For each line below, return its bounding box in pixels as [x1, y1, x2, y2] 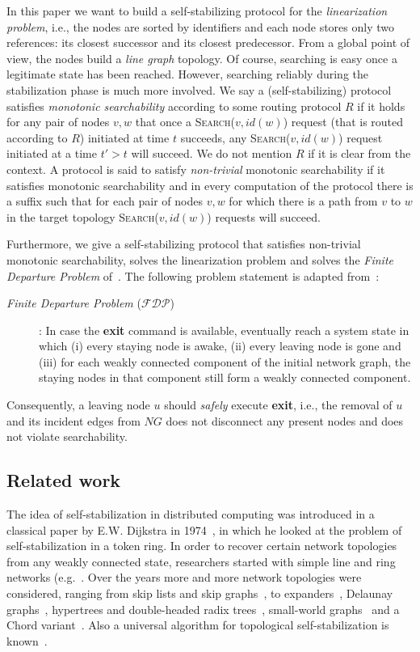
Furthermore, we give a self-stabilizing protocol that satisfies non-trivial [6, 235, 361, 252]
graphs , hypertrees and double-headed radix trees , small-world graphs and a [6, 600, 400, 617]
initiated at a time [6, 145, 97, 162]
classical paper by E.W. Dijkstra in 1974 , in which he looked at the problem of [6, 521, 402, 538]
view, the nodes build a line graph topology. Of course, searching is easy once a [6, 49, 397, 66]
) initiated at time [79, 129, 170, 146]
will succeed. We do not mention [131, 145, 292, 162]
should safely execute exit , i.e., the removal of [164, 396, 393, 413]
